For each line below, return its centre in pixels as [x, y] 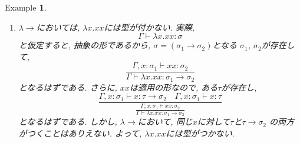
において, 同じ [165, 122]
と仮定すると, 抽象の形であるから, [85, 45]
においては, [58, 27]
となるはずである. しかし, [68, 122]
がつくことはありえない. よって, [80, 133]
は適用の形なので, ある [174, 87]
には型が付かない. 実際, [149, 27]
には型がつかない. [200, 133]
